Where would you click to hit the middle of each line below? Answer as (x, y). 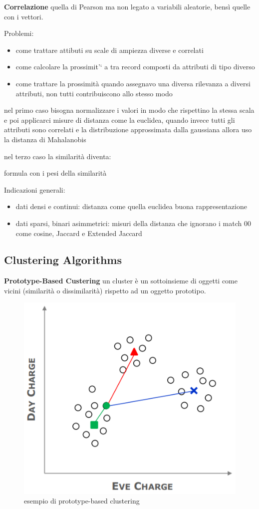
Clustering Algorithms (63, 260)
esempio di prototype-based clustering (82, 501)
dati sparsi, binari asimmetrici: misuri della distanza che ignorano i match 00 (133, 223)
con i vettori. (24, 16)
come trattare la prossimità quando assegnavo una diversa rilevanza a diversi (133, 83)
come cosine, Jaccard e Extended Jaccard (79, 233)
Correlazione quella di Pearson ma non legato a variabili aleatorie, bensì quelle (127, 6)
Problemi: (19, 33)
